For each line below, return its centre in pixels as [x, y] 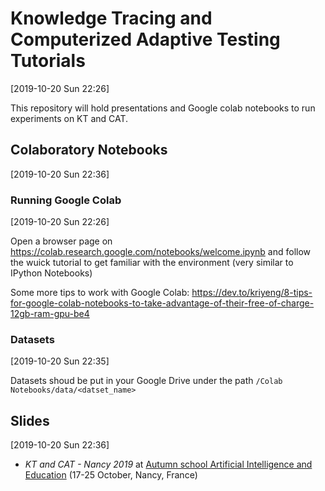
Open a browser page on [61, 241]
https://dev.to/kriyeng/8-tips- [252, 293]
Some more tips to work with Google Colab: [100, 293]
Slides [30, 420]
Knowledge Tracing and [111, 18]
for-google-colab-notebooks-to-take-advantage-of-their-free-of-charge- [162, 303]
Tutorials [48, 61]
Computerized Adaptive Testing [145, 39]
